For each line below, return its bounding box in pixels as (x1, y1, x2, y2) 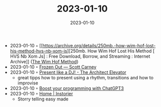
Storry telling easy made (17, 96, 69, 102)
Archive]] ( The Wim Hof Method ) (10, 58, 79, 64)
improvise (17, 80, 38, 86)
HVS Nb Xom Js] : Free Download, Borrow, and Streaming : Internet (10, 53, 150, 59)
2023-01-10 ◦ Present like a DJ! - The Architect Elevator (10, 69, 127, 75)
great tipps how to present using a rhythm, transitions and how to (17, 74, 154, 80)
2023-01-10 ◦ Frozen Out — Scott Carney (10, 64, 97, 70)
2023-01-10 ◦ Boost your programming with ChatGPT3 (10, 85, 124, 91)
